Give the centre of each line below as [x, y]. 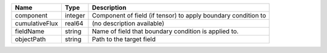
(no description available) [128, 23]
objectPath [30, 39]
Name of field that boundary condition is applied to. [165, 31]
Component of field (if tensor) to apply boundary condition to [179, 15]
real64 [74, 23]
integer [75, 15]
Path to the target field [124, 39]
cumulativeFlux [37, 23]
